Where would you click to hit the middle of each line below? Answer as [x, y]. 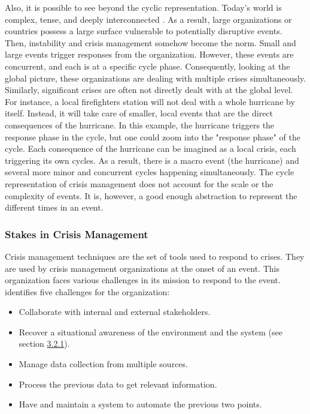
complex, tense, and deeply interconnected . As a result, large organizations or [148, 19]
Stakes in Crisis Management [77, 234]
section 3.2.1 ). [44, 343]
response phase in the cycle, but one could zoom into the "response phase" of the [153, 136]
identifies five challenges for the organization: [87, 291]
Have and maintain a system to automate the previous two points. [140, 404]
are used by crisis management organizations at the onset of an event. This [142, 268]
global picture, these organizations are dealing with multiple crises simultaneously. [156, 78]
